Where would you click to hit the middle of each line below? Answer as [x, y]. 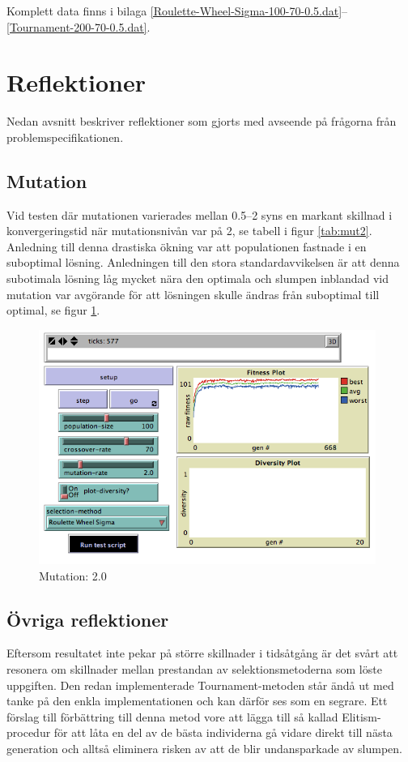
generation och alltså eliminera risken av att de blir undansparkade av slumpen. [204, 748]
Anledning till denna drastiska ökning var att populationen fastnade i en [187, 246]
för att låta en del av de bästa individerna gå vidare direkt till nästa [223, 732]
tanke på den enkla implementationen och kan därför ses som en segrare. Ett [197, 701]
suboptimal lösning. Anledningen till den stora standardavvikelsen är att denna [203, 262]
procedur [29, 732]
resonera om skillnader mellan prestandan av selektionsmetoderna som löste [194, 668]
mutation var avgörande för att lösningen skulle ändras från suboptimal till [193, 294]
